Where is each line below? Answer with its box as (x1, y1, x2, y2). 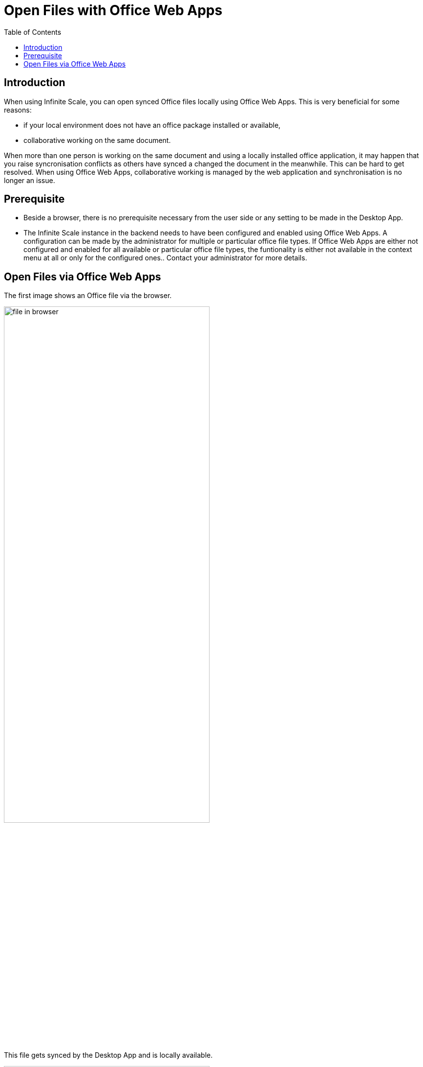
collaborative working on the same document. (23, 136, 171, 144)
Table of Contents (4, 27, 62, 36)
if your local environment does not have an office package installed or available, (23, 120, 281, 129)
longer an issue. (4, 176, 55, 185)
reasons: (4, 105, 32, 114)
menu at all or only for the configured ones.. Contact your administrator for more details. (23, 254, 307, 262)
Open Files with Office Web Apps (4, 2, 223, 19)
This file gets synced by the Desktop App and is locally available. (4, 1050, 213, 1059)
